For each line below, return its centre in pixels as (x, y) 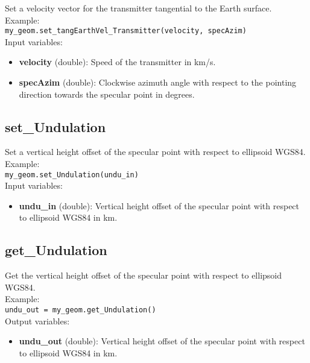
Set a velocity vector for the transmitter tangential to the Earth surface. (138, 8)
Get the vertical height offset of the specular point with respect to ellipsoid (144, 275)
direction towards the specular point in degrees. (107, 94)
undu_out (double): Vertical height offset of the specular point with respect (162, 341)
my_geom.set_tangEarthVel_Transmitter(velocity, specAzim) (126, 31)
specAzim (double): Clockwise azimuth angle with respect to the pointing (158, 82)
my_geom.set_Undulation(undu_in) (72, 175)
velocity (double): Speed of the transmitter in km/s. (117, 62)
